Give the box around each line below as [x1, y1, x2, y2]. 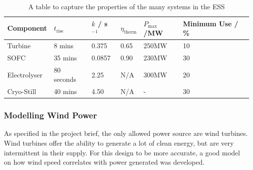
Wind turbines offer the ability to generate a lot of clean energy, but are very [4, 138, 234, 148]
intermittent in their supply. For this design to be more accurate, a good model [4, 147, 240, 157]
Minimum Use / [183, 18, 238, 28]
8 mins [54, 40, 74, 51]
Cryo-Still [7, 86, 36, 96]
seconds [54, 74, 76, 84]
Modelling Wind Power [4, 109, 97, 121]
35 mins [54, 52, 77, 62]
